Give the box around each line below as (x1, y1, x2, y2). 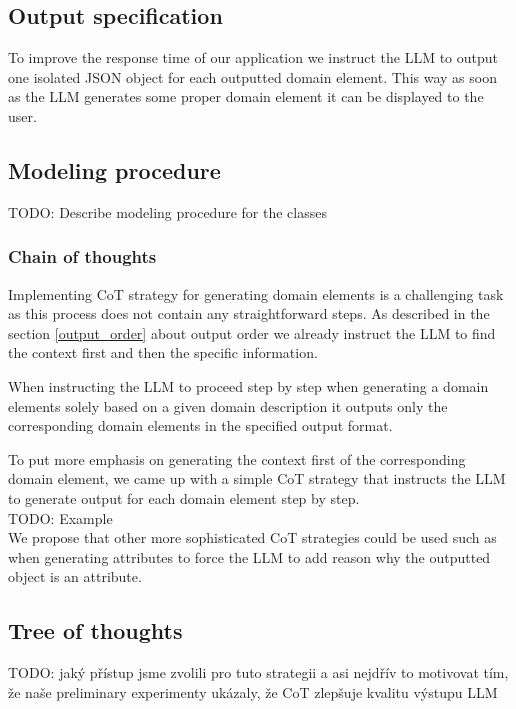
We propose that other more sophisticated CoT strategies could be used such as (8, 527, 497, 548)
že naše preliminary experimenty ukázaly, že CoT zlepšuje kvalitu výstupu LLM (8, 681, 498, 702)
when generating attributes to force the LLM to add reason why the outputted (8, 546, 491, 567)
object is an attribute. (8, 566, 142, 587)
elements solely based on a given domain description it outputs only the (8, 395, 448, 416)
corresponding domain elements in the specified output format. (8, 415, 393, 436)
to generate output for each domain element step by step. (8, 487, 360, 508)
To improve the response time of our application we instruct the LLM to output (8, 47, 498, 68)
